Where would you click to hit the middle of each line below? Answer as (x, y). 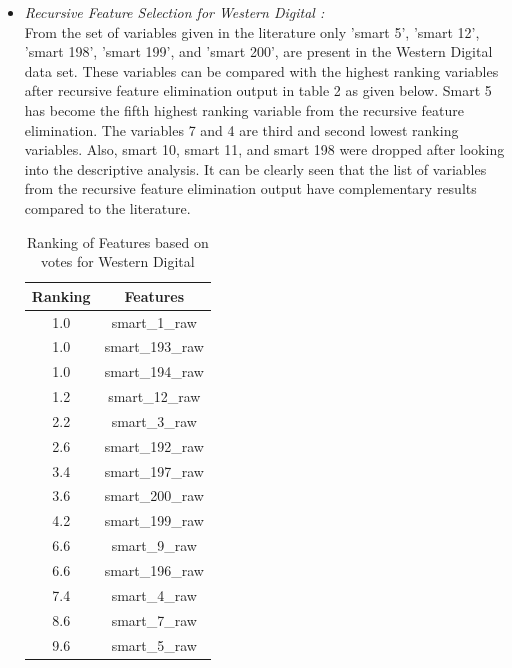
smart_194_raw (154, 371)
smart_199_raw (154, 520)
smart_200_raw (154, 495)
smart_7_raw (154, 619)
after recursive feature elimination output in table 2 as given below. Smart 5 (258, 90)
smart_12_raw (154, 396)
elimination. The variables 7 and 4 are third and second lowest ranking (241, 129)
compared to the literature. (107, 207)
